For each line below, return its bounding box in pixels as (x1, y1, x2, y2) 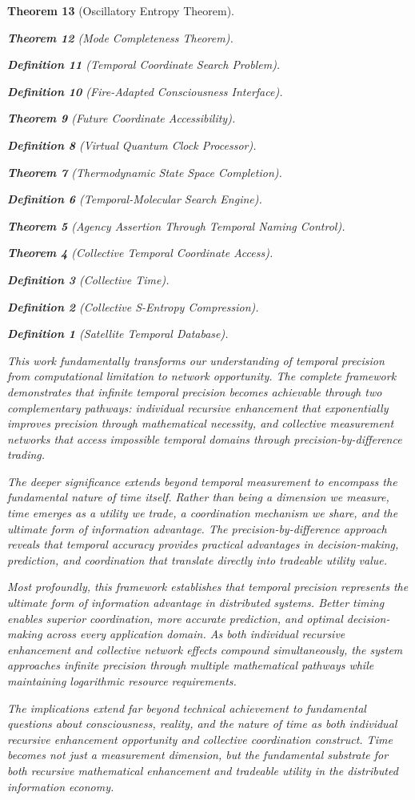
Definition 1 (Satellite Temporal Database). (7, 325, 229, 342)
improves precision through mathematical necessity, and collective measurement (7, 415, 394, 432)
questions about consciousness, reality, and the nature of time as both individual (7, 715, 397, 732)
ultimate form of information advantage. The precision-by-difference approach (7, 520, 387, 537)
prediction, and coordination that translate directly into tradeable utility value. (7, 551, 388, 568)
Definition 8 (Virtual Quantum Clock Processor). (7, 136, 257, 153)
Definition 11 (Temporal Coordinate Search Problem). (7, 56, 281, 73)
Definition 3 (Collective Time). (7, 271, 170, 287)
